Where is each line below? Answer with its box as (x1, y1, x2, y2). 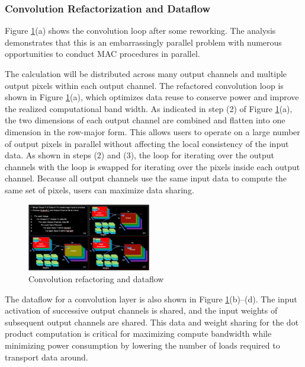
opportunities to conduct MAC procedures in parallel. (5, 47, 200, 60)
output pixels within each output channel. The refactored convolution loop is (5, 79, 284, 91)
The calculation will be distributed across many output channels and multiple (5, 68, 287, 79)
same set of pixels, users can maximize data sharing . (5, 183, 194, 196)
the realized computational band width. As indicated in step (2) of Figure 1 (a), (5, 102, 293, 114)
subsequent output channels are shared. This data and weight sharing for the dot (5, 315, 299, 328)
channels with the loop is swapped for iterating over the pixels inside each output (5, 160, 300, 173)
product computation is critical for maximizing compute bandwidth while (5, 327, 272, 340)
